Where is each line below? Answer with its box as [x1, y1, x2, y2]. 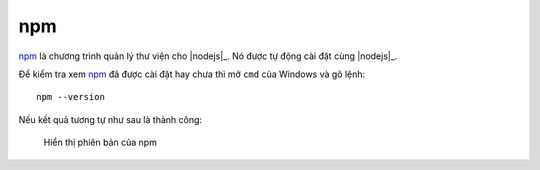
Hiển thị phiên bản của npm [43, 136, 157, 149]
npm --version [36, 91, 105, 103]
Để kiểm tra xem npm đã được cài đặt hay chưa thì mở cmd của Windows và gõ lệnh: [18, 68, 366, 80]
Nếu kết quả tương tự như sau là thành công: [18, 113, 203, 125]
